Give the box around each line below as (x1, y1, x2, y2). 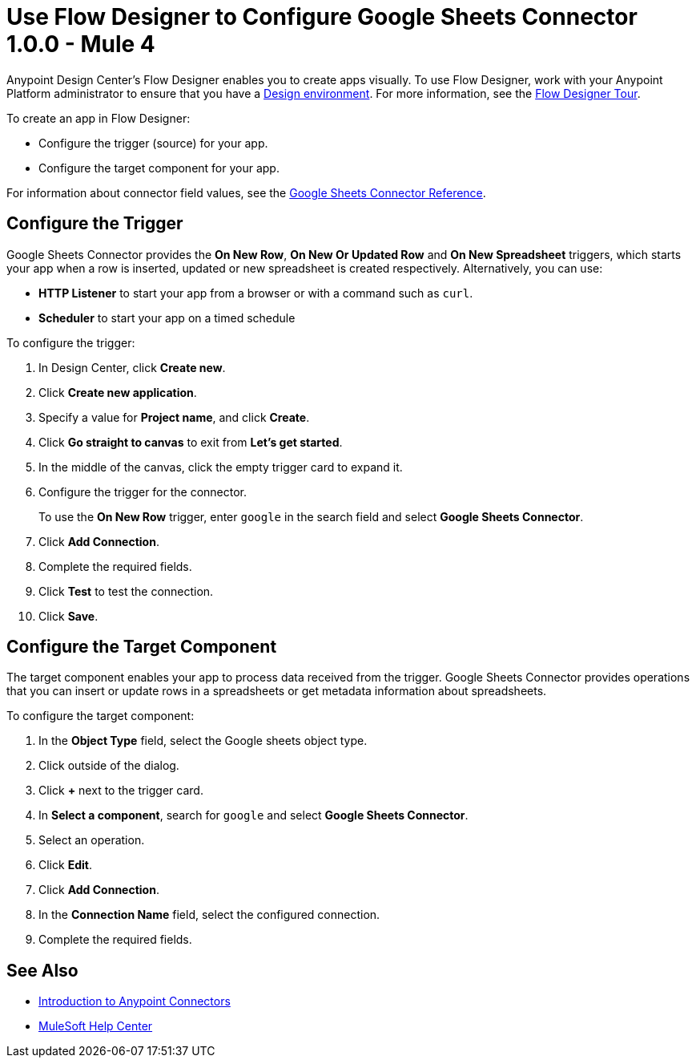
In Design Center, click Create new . (38, 360, 226, 374)
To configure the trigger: (6, 335, 135, 350)
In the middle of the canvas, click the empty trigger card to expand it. (38, 459, 403, 474)
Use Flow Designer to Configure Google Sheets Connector (6, 3, 638, 30)
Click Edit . (38, 858, 92, 872)
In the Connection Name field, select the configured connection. (38, 908, 380, 922)
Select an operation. (38, 833, 145, 848)
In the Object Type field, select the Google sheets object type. (38, 734, 368, 748)
